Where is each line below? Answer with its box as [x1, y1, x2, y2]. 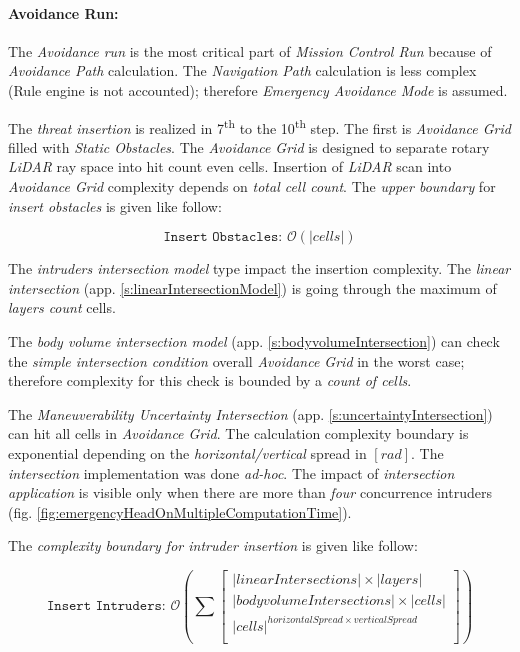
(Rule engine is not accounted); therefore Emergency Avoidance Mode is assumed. [8, 79, 508, 100]
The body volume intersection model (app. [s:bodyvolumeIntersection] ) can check [8, 330, 500, 351]
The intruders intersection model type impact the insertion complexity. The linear [8, 258, 511, 279]
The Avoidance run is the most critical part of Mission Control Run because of [8, 40, 492, 61]
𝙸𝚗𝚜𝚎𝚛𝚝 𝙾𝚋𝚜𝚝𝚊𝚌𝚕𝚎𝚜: [163, 230, 283, 245]
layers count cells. [8, 297, 116, 318]
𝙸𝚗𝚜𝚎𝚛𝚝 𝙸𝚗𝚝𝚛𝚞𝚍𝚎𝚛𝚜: [46, 599, 166, 614]
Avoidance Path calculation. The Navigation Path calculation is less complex [8, 60, 477, 81]
